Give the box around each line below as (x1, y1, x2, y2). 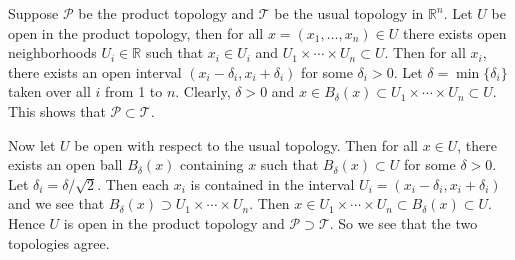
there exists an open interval (8, 61, 182, 82)
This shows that (8, 100, 106, 121)
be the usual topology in (274, 3, 424, 23)
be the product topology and (78, 3, 255, 23)
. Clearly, (175, 81, 231, 102)
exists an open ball (8, 154, 123, 175)
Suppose (8, 3, 59, 23)
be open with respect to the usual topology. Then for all (74, 134, 418, 155)
